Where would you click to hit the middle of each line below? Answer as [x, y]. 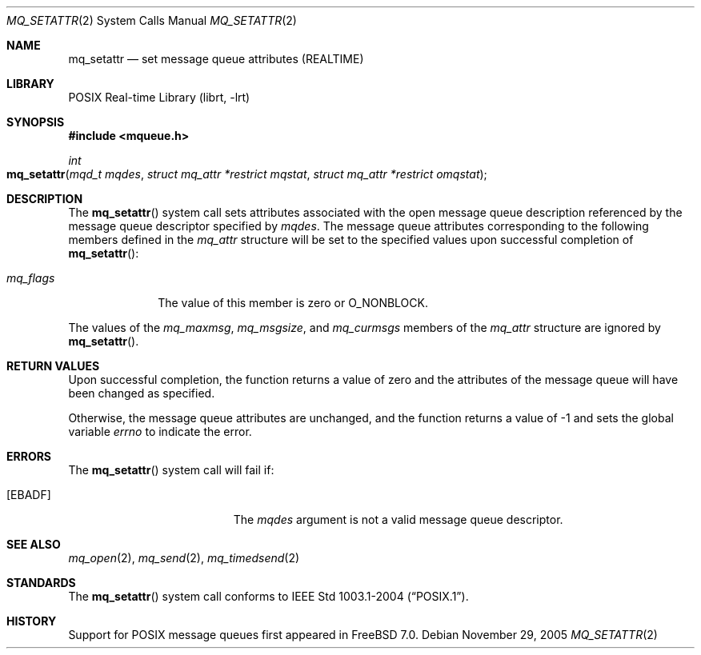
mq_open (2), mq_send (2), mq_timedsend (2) [184, 558]
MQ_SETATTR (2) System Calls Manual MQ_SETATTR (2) [152, 20]
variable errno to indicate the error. [160, 431]
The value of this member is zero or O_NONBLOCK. [293, 303]
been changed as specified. [142, 393]
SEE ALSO [34, 544]
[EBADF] [29, 495]
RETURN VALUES [53, 366]
